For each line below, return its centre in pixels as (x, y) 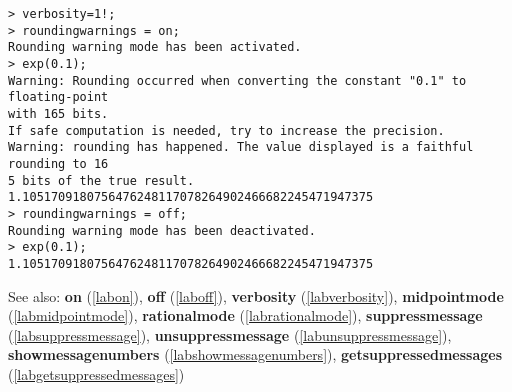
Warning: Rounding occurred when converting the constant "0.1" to (237, 80)
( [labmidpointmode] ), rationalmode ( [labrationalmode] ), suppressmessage (245, 315)
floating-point (58, 97)
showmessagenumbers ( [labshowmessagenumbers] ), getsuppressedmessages (255, 354)
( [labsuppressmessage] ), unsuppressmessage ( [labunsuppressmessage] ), (230, 334)
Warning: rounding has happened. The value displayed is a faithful (241, 147)
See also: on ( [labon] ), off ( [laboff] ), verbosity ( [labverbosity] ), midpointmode (256, 295)
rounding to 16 (58, 163)
